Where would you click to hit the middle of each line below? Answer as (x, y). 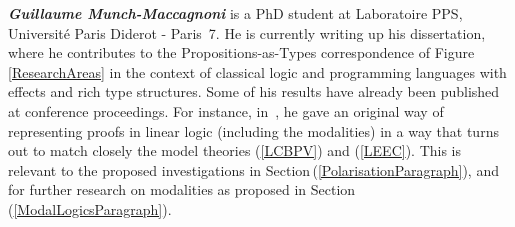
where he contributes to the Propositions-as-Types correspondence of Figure (241, 52)
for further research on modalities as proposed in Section (182, 189)
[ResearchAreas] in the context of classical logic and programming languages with (257, 71)
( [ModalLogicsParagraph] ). (90, 208)
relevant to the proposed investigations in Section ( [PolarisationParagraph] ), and (253, 169)
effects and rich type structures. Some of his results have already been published (254, 91)
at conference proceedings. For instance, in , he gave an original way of (226, 110)
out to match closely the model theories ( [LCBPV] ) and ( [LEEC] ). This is (235, 150)
